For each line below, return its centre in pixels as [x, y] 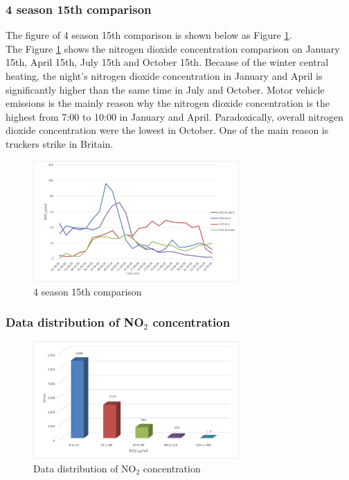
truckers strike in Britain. [60, 143]
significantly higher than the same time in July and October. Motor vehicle [165, 89]
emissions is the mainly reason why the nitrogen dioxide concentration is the [168, 103]
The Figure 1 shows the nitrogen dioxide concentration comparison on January [173, 48]
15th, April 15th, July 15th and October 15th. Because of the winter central [167, 62]
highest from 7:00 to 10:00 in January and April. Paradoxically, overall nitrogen [174, 116]
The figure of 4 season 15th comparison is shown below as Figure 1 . [149, 35]
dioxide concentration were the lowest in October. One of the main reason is [167, 130]
